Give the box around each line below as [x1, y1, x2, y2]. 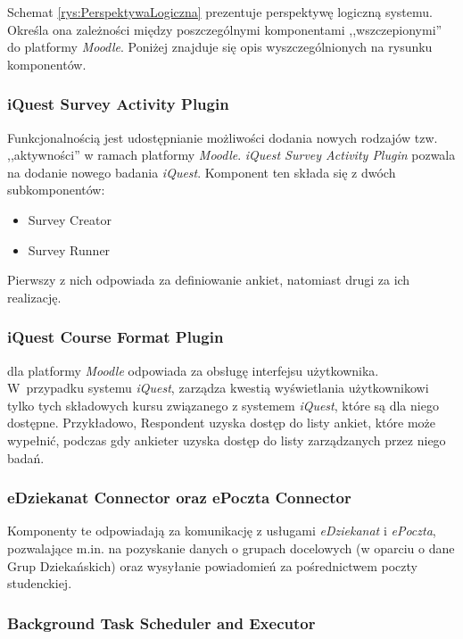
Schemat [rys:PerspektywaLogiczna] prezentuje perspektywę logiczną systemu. [7, 3, 433, 21]
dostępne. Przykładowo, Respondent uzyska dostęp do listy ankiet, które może [7, 413, 435, 432]
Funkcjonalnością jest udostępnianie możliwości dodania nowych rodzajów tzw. [7, 128, 438, 146]
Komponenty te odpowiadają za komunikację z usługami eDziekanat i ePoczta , [7, 521, 436, 540]
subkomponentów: [7, 180, 105, 199]
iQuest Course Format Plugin [7, 326, 224, 348]
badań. [7, 448, 45, 467]
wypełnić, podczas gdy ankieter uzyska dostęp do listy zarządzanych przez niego [7, 430, 446, 449]
